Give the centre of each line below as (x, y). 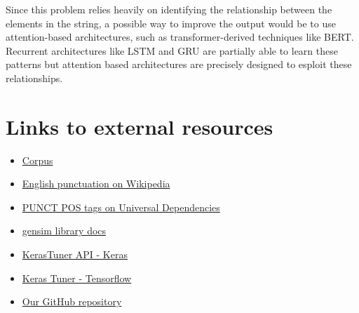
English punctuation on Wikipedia (96, 184)
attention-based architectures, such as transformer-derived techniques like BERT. (180, 37)
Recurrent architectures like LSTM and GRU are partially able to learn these (172, 50)
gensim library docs (64, 231)
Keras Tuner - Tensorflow (77, 278)
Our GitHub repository (72, 301)
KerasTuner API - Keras (75, 254)
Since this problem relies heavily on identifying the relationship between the (169, 9)
